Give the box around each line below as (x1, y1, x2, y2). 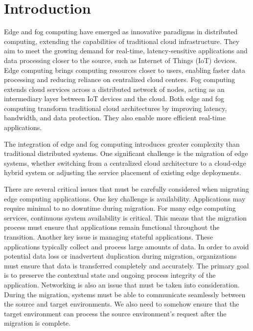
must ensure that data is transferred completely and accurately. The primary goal (4, 260, 249, 270)
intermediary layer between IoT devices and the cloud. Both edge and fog (4, 93, 224, 104)
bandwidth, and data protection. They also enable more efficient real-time (4, 112, 226, 123)
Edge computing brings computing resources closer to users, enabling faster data (4, 65, 245, 75)
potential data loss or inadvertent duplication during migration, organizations (4, 251, 237, 261)
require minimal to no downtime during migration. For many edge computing (4, 203, 236, 213)
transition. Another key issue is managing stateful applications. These (4, 232, 213, 242)
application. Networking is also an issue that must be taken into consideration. (4, 279, 240, 289)
